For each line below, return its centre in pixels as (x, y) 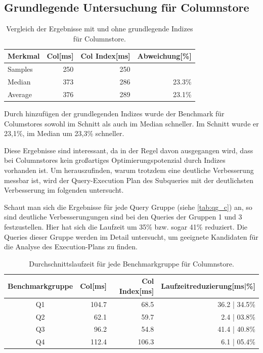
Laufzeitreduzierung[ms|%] (208, 286)
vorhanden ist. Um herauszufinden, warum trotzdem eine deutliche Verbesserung (129, 170)
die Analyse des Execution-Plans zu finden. (71, 247)
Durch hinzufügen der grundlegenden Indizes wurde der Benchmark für (114, 114)
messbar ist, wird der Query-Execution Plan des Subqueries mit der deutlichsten (129, 180)
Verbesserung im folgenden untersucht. (64, 190)
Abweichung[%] (164, 56)
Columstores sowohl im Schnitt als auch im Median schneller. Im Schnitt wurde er (131, 123)
